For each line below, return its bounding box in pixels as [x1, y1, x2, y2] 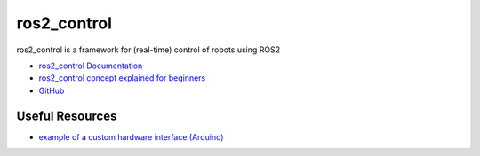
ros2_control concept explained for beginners [38, 73, 206, 83]
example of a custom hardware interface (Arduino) [38, 131, 224, 142]
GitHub [38, 85, 65, 96]
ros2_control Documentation [38, 60, 143, 71]
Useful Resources [16, 108, 117, 123]
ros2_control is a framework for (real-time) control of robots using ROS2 [16, 44, 281, 55]
